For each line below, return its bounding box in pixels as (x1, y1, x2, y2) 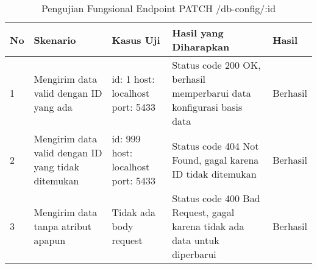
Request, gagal (172, 205, 235, 219)
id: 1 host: (112, 72, 155, 86)
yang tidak (34, 159, 79, 173)
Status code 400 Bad (172, 191, 260, 205)
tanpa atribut (34, 219, 91, 233)
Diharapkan (172, 40, 230, 54)
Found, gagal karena (172, 152, 259, 167)
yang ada (34, 100, 73, 114)
